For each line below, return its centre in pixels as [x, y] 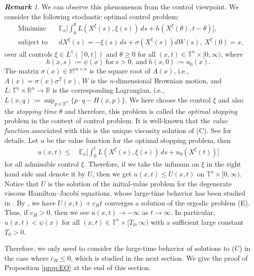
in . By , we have [30, 202]
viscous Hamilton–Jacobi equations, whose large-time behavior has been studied [125, 193]
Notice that [22, 183]
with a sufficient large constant [197, 222]
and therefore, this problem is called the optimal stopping [151, 111]
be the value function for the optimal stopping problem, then [139, 140]
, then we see [69, 212]
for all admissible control [42, 164]
